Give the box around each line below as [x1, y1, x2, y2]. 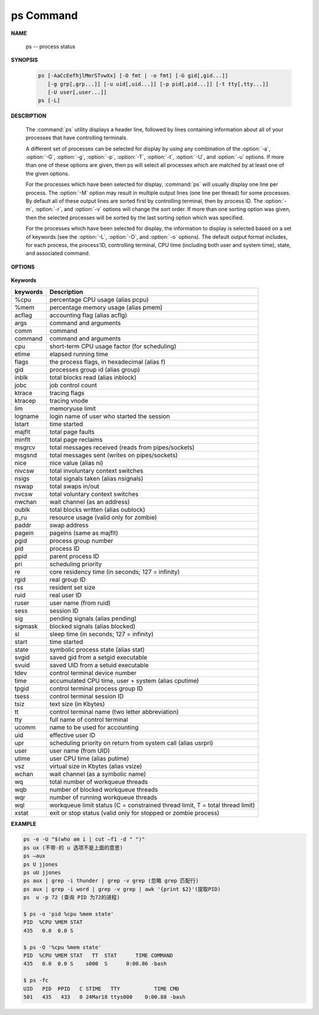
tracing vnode [49, 396, 89, 405]
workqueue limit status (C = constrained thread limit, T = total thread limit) [49, 801, 255, 809]
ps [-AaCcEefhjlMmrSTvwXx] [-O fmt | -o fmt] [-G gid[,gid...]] [38, 72, 229, 79]
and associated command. [25, 249, 90, 257]
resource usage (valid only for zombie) [49, 513, 157, 521]
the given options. [25, 169, 70, 177]
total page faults [49, 427, 95, 436]
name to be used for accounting [49, 723, 139, 731]
